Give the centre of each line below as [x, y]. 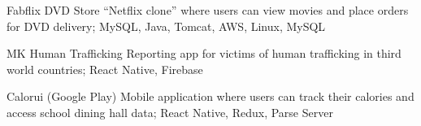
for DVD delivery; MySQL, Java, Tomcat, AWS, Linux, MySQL [166, 26]
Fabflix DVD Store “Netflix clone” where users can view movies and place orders [208, 10]
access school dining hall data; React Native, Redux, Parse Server [170, 112]
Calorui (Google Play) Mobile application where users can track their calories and [210, 96]
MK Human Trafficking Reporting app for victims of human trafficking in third [204, 53]
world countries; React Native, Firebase [105, 69]
